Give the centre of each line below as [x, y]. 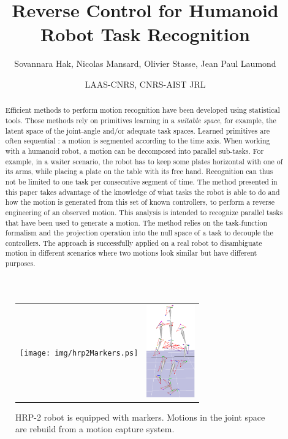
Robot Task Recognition [145, 34]
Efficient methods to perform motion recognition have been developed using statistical [142, 110]
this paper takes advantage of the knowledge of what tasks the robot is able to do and [142, 192]
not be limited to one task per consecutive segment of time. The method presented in [141, 181]
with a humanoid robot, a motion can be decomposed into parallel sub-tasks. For [135, 151]
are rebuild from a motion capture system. [95, 429]
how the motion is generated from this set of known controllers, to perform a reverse [140, 202]
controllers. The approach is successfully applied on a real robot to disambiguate [134, 242]
